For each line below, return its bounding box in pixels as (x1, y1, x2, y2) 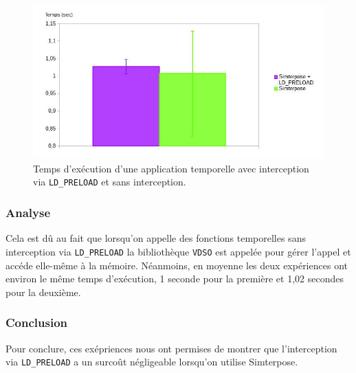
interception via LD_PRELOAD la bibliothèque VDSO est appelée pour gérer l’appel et (5, 244, 351, 258)
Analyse (5, 203, 51, 221)
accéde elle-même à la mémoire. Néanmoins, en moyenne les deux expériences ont (5, 258, 348, 272)
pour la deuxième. (5, 284, 81, 299)
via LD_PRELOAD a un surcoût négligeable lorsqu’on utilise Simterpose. (5, 354, 298, 369)
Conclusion (5, 314, 67, 331)
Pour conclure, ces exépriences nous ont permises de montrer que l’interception (5, 341, 337, 355)
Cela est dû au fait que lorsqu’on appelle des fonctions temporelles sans (5, 231, 306, 245)
